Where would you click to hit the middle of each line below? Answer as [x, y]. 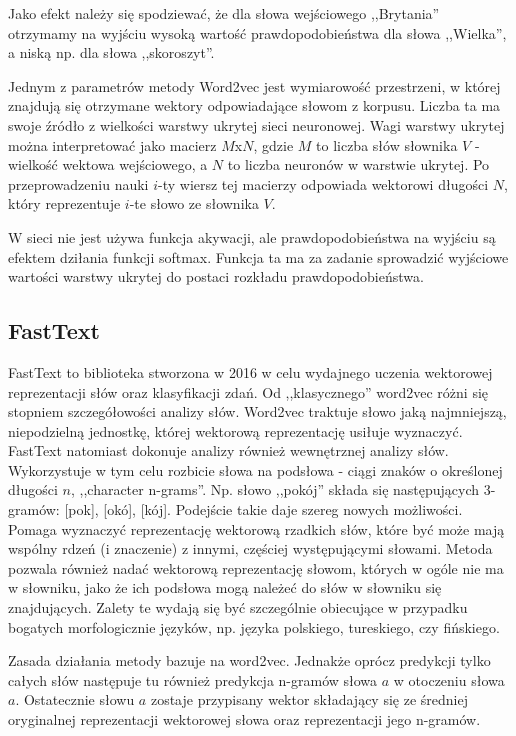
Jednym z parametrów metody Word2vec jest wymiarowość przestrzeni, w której [254, 85]
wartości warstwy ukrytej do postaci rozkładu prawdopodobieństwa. [216, 276]
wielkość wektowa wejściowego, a [108, 164]
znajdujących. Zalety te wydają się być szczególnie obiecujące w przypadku [238, 607]
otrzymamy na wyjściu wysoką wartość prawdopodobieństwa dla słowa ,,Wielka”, [257, 32]
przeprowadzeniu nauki [78, 183]
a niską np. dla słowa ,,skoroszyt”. [111, 52]
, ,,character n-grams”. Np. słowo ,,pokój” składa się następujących [275, 489]
